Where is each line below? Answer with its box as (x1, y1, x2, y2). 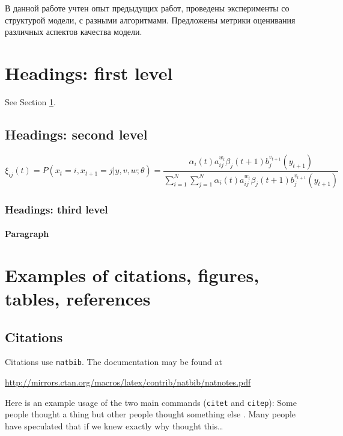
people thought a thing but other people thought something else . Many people (5, 408, 296, 420)
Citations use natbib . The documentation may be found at (5, 355, 223, 368)
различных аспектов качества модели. (5, 25, 142, 38)
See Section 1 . (5, 95, 56, 108)
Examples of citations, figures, (5, 262, 260, 287)
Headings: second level (5, 124, 148, 143)
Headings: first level (5, 60, 173, 85)
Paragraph (5, 227, 49, 240)
